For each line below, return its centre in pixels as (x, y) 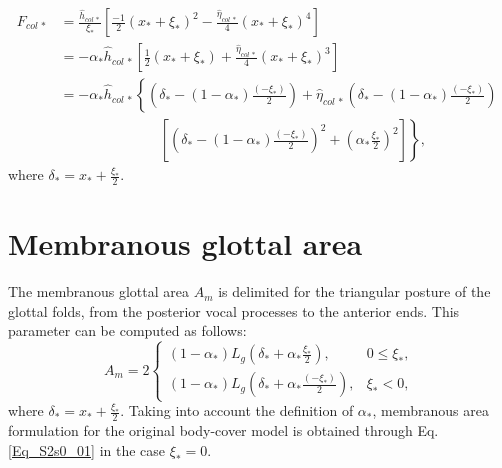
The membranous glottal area (98, 291)
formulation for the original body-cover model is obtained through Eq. (223, 430)
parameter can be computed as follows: (127, 330)
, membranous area (430, 410)
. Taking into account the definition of (237, 410)
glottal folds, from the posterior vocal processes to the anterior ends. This (234, 310)
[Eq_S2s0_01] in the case (87, 449)
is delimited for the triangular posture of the (354, 291)
